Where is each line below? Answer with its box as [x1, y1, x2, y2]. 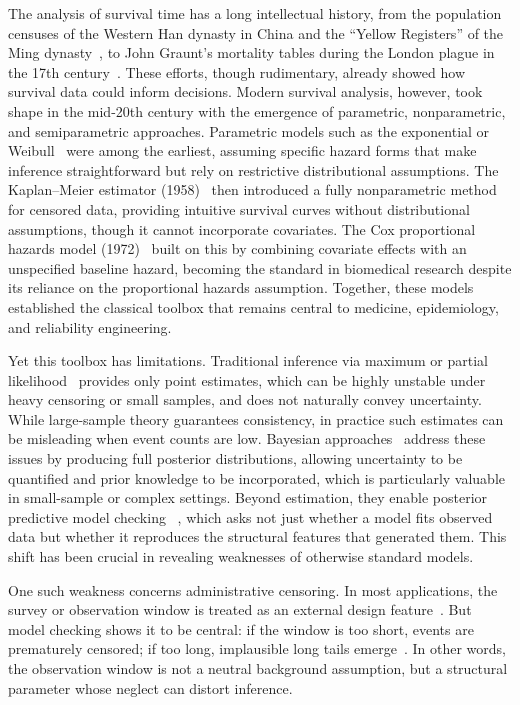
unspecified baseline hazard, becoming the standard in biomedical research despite [8, 257, 512, 278]
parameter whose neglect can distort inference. [8, 677, 293, 698]
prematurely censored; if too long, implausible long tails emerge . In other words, [8, 638, 506, 659]
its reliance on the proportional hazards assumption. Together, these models [8, 277, 474, 298]
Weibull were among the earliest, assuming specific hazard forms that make [8, 140, 477, 161]
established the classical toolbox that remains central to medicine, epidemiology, [8, 296, 499, 317]
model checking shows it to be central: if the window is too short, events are [8, 618, 474, 639]
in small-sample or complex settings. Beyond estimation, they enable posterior [8, 487, 488, 508]
